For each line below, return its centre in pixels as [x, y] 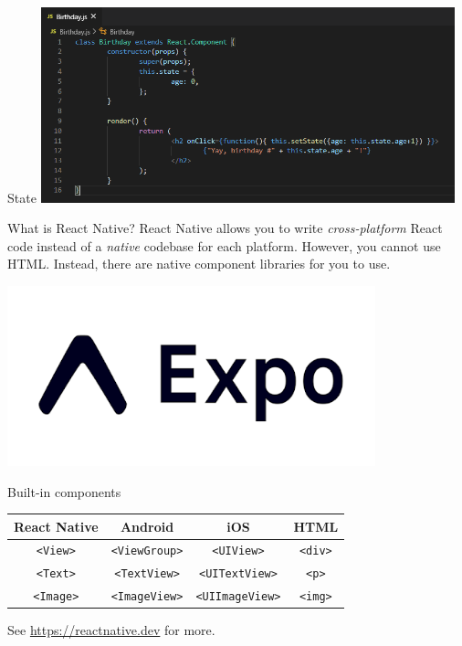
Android [147, 526]
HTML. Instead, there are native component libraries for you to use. [199, 264]
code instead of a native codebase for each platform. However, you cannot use [224, 245]
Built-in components [64, 491]
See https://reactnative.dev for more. [111, 630]
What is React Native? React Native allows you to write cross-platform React [225, 228]
